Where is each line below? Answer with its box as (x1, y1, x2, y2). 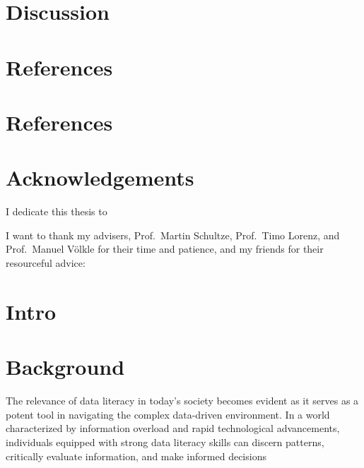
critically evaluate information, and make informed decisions (6, 448, 266, 463)
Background (6, 352, 125, 381)
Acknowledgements (6, 163, 194, 192)
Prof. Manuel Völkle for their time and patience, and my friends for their (6, 241, 324, 256)
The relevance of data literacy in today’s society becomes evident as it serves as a (6, 393, 359, 408)
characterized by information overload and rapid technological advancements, (6, 421, 340, 436)
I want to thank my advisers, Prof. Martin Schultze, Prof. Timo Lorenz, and (6, 227, 340, 242)
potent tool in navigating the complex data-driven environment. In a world (6, 407, 330, 421)
